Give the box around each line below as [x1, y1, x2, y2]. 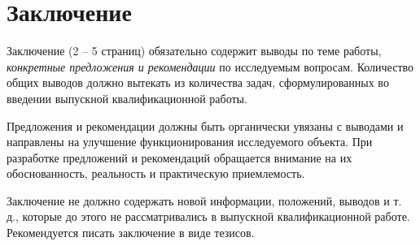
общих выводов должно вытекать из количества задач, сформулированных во [7, 74, 389, 91]
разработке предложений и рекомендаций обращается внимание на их [7, 149, 352, 166]
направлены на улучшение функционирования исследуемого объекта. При [7, 133, 373, 150]
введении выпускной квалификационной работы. [7, 89, 247, 106]
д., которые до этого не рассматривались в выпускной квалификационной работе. [7, 208, 410, 225]
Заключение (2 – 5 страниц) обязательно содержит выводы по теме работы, [7, 42, 382, 59]
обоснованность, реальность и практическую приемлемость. [7, 165, 305, 182]
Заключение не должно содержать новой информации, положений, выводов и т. [7, 192, 402, 209]
